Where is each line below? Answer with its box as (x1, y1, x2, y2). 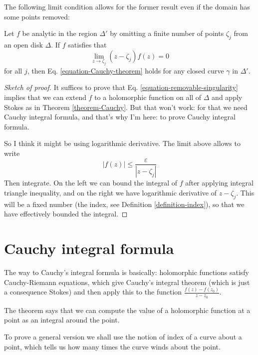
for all (4, 65, 22, 75)
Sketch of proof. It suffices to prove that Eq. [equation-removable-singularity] (4, 82, 238, 92)
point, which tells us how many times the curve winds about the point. (4, 341, 221, 351)
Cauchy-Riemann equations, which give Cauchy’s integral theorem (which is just (4, 276, 250, 287)
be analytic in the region (22, 28, 97, 38)
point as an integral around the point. (4, 314, 120, 325)
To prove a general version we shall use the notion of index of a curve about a (4, 331, 242, 342)
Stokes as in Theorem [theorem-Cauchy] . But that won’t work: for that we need (4, 101, 248, 112)
